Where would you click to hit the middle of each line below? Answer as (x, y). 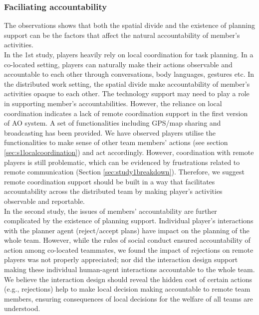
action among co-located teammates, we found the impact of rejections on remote (129, 249)
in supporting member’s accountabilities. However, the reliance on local (113, 103)
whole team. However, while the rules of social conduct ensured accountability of (127, 240)
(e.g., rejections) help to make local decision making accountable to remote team (127, 289)
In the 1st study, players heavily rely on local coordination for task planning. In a (129, 54)
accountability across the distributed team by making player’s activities (113, 191)
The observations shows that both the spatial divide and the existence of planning (129, 25)
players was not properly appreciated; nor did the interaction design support (121, 259)
